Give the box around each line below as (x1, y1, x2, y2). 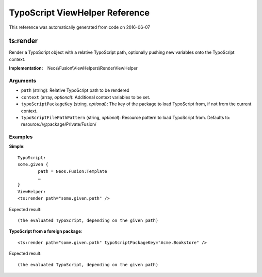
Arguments (9, 78, 36, 84)
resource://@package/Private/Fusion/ (21, 121, 97, 127)
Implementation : (9, 65, 43, 71)
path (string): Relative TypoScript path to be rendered (21, 87, 130, 93)
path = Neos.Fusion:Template (38, 168, 108, 174)
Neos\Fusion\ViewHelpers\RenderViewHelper (47, 65, 138, 71)
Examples (9, 133, 33, 140)
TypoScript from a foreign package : (9, 228, 82, 234)
